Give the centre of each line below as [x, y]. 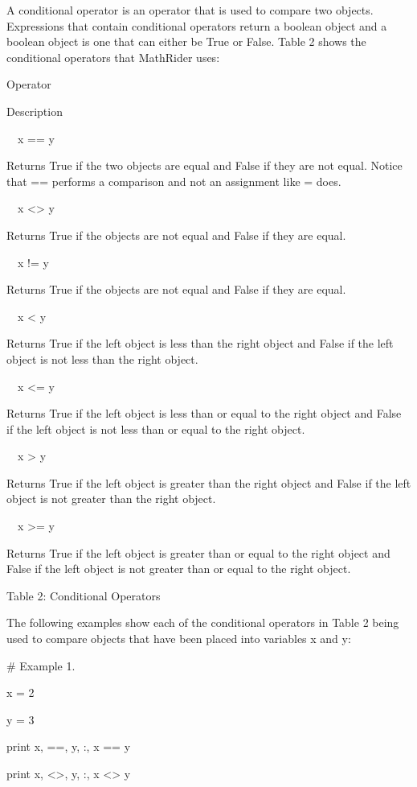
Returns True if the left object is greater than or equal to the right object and [198, 552]
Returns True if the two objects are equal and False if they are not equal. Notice [204, 165]
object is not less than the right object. [102, 358]
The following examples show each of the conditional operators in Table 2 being [203, 622]
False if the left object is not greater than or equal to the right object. [179, 569]
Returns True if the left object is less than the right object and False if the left [200, 343]
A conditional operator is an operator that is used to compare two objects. [190, 10]
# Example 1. [41, 665]
